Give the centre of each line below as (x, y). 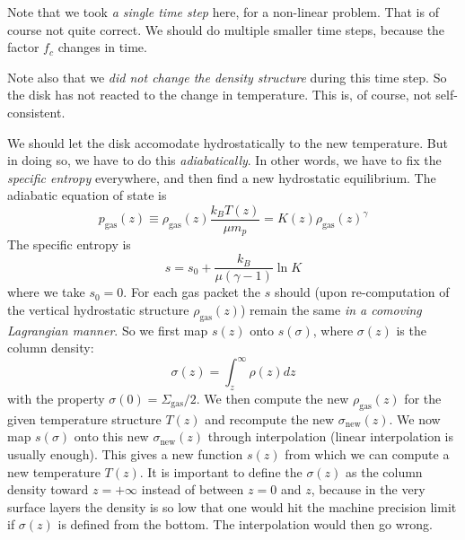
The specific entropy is (69, 244)
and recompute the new (270, 418)
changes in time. (102, 47)
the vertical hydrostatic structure (98, 309)
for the (423, 398)
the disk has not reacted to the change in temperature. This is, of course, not (219, 95)
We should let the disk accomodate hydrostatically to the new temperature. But (228, 142)
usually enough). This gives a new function (125, 453)
